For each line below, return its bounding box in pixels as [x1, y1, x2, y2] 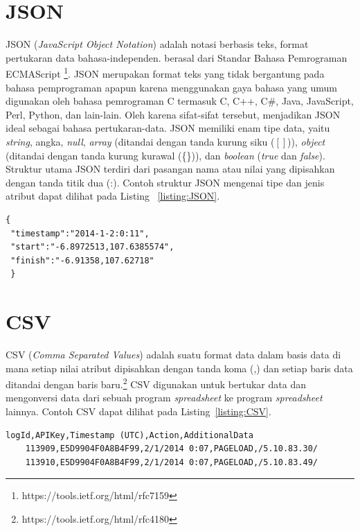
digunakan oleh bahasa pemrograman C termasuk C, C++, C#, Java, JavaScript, [6, 94, 354, 108]
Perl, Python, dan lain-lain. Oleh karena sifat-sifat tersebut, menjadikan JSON [6, 107, 341, 121]
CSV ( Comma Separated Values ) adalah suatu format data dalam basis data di [6, 347, 341, 361]
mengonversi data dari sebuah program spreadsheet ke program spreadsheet [6, 390, 323, 405]
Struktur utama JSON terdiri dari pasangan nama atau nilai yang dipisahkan [6, 162, 335, 176]
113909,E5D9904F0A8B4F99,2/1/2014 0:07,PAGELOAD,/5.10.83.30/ [25, 444, 318, 454]
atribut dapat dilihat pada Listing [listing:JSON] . [6, 189, 220, 203]
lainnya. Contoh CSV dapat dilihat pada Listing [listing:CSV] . [6, 404, 271, 419]
